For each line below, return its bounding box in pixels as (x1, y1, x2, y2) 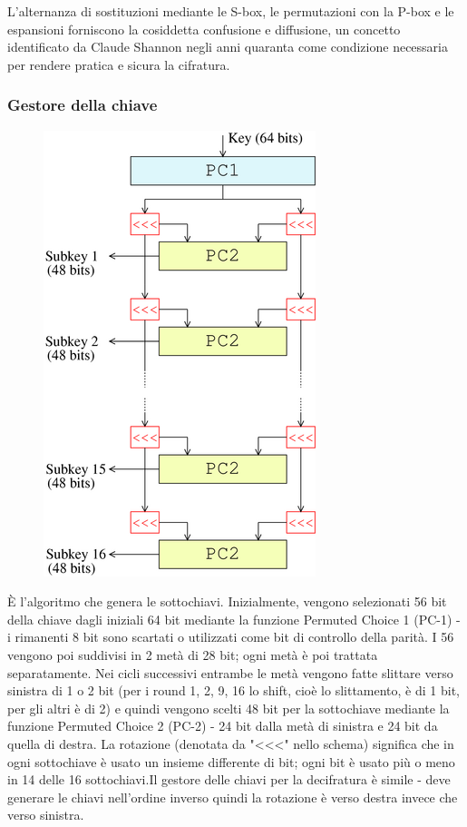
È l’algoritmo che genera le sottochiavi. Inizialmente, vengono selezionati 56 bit (7, 592, 447, 611)
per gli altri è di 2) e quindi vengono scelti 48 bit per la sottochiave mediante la (7, 698, 450, 717)
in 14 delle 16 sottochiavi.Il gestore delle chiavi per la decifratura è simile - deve (7, 770, 451, 789)
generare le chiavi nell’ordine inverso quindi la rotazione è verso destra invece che (7, 787, 458, 806)
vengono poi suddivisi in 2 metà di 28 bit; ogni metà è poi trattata (7, 645, 378, 664)
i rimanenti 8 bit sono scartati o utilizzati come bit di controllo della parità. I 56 (7, 627, 454, 646)
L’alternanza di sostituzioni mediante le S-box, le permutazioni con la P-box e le (7, 2, 454, 20)
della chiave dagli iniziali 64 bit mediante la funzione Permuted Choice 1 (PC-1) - (7, 609, 461, 628)
